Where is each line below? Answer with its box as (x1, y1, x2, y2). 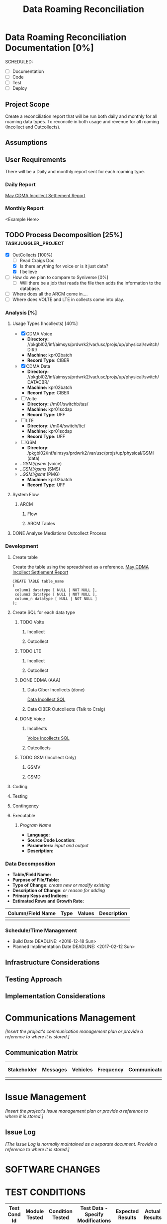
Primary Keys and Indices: (12, 893, 68, 899)
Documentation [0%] (5, 42, 94, 53)
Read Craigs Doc (19, 257, 55, 263)
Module (25, 1208, 44, 1215)
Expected (116, 1208, 139, 1215)
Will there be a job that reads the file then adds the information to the (19, 280, 162, 286)
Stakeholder (7, 1066, 37, 1073)
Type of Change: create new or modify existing (12, 882, 110, 888)
